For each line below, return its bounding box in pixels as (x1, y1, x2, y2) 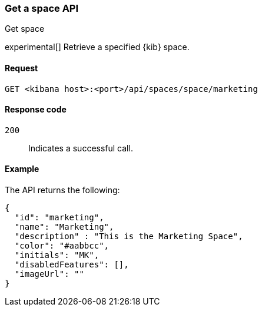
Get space (5, 24, 45, 34)
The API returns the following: (5, 185, 120, 196)
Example (5, 164, 39, 174)
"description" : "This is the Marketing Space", (14, 231, 243, 241)
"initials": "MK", (14, 250, 100, 260)
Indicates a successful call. (28, 143, 133, 153)
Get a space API (5, 2, 79, 14)
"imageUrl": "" (14, 269, 84, 279)
